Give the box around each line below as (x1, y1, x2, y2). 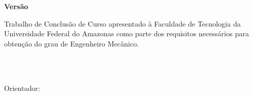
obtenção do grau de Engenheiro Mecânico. (4, 38, 139, 49)
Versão (4, 1, 29, 12)
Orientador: (4, 82, 40, 93)
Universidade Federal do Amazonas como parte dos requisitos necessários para (4, 28, 249, 39)
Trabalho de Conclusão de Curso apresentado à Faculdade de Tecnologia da (4, 18, 241, 29)
